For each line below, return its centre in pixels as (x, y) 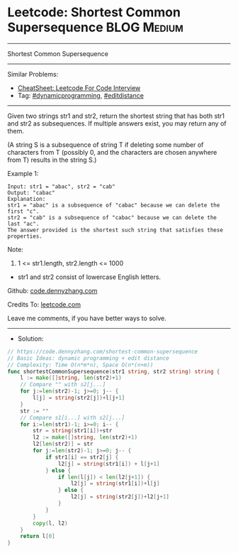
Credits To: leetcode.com (44, 304)
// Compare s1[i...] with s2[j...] (73, 417)
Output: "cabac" (31, 192)
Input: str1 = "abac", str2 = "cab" (61, 186)
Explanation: (27, 199)
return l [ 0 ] (38, 537)
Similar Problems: (33, 74)
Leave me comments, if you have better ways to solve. (87, 318)
